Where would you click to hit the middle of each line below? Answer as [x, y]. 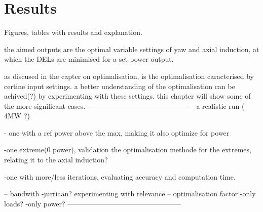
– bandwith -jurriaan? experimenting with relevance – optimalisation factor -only [130, 194]
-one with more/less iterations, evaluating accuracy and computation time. [120, 176]
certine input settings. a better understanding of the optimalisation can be [120, 86]
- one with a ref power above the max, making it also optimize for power [117, 132]
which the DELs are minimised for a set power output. [89, 59]
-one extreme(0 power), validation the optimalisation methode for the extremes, [128, 150]
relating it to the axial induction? [56, 160]
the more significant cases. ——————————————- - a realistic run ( [124, 105]
